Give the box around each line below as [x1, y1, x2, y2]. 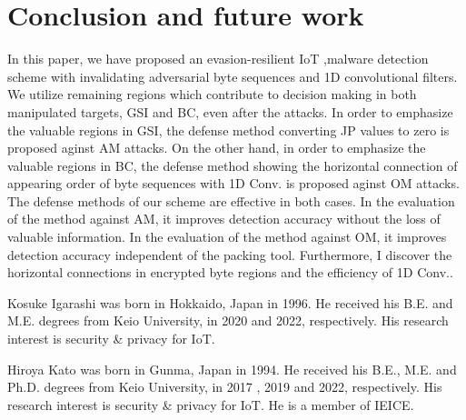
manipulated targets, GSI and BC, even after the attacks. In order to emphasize [7, 102, 453, 121]
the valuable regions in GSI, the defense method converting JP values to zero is [7, 120, 450, 139]
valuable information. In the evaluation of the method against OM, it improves [7, 227, 447, 246]
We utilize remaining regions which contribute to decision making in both [7, 85, 417, 104]
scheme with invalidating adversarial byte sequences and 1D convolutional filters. [7, 66, 458, 85]
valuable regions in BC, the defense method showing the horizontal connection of [7, 155, 458, 175]
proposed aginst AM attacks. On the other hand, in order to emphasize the [7, 138, 426, 157]
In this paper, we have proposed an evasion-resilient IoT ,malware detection [7, 49, 429, 68]
